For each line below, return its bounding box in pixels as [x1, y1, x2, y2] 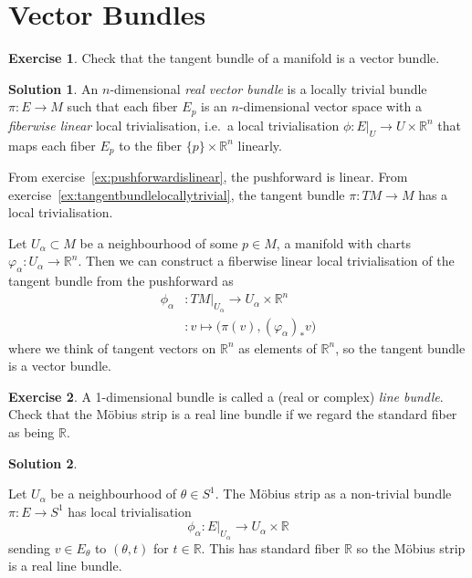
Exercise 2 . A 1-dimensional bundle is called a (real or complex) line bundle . [8, 386, 444, 405]
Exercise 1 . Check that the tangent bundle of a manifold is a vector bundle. [8, 48, 440, 68]
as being [8, 422, 55, 441]
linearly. [237, 135, 282, 154]
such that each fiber [67, 97, 178, 116]
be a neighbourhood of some [79, 233, 238, 252]
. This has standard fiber [201, 538, 341, 557]
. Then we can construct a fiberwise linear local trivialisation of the [78, 251, 455, 270]
